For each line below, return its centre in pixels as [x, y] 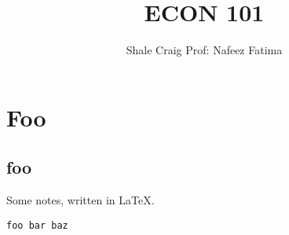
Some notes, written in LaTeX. [80, 200]
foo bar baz [37, 225]
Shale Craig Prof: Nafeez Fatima [204, 50]
